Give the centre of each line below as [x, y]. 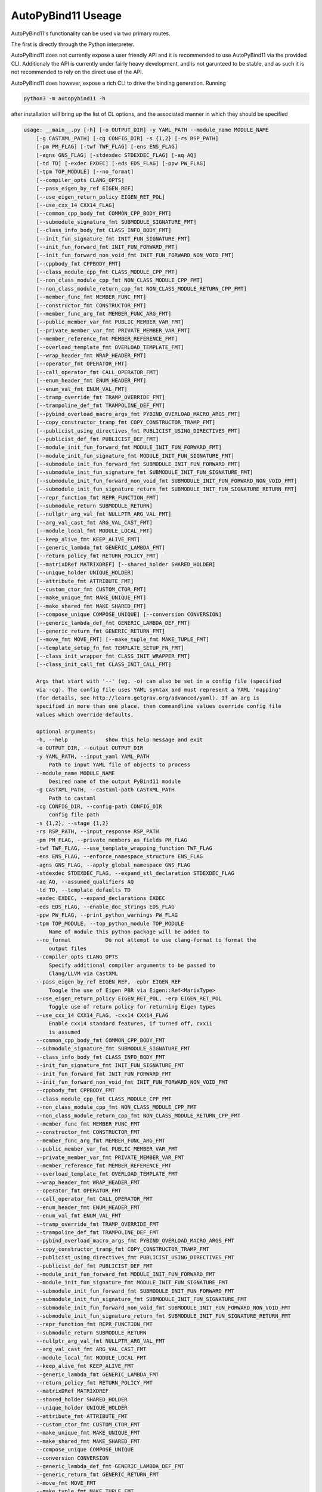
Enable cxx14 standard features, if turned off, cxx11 [131, 1024]
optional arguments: [66, 731]
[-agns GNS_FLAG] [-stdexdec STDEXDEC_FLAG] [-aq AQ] [116, 155]
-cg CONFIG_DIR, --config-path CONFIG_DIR [99, 807]
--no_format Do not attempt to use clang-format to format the [146, 940]
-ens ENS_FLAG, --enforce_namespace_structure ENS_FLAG [120, 857]
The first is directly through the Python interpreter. [73, 44]
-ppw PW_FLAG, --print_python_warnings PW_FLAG [107, 915]
